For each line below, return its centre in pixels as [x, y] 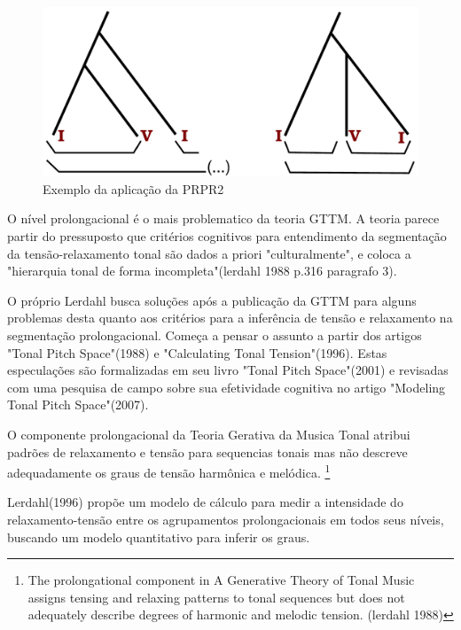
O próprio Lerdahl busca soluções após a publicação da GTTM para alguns [212, 300]
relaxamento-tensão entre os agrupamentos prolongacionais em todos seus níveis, [226, 520]
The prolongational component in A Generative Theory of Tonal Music [221, 580]
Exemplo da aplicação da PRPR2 [133, 188]
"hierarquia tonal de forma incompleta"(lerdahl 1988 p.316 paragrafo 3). [202, 271]
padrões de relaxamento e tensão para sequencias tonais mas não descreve [207, 451]
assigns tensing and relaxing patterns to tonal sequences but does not [216, 597]
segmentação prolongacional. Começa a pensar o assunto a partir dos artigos [215, 335]
